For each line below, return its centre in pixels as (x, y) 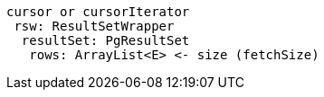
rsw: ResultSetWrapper (94, 26)
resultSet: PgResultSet (105, 40)
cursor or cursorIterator (98, 12)
